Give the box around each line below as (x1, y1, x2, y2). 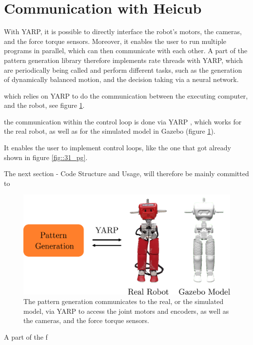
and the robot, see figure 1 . (4, 100, 85, 110)
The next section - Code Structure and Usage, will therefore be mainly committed (4, 168, 249, 179)
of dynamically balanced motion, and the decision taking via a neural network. (4, 74, 239, 84)
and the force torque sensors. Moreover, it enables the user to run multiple (4, 36, 227, 46)
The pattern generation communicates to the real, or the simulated (23, 296, 224, 306)
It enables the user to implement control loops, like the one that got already (4, 142, 231, 153)
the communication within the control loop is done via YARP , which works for (4, 116, 242, 126)
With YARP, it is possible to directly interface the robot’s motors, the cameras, (4, 26, 242, 37)
